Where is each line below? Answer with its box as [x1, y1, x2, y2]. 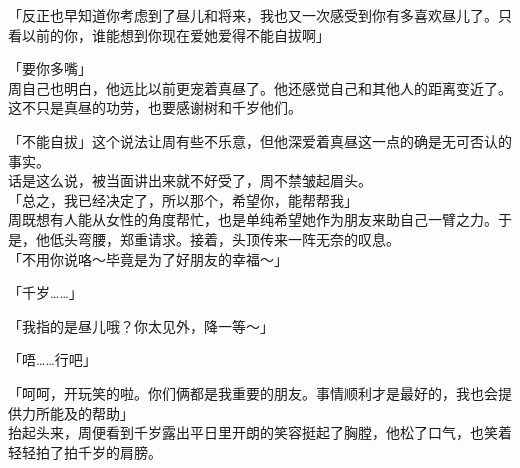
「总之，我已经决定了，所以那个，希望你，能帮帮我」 [8, 189, 358, 210]
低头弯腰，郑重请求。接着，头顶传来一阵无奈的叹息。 [49, 228, 400, 249]
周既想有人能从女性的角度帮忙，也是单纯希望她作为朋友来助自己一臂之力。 [8, 209, 498, 230]
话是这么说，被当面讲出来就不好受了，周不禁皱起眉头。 [8, 170, 372, 191]
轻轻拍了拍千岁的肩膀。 [8, 441, 162, 462]
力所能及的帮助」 [21, 402, 134, 423]
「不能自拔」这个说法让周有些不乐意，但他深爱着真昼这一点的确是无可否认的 [8, 130, 512, 151]
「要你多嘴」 [8, 58, 92, 79]
